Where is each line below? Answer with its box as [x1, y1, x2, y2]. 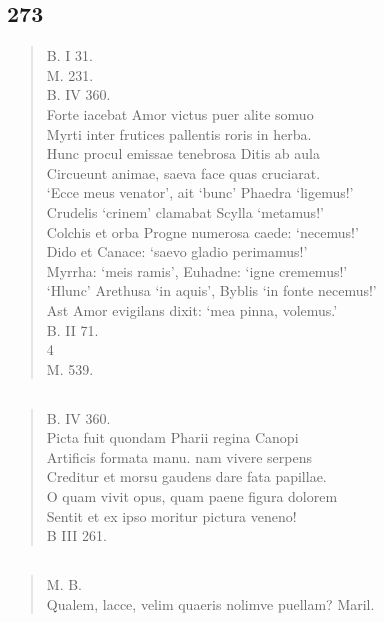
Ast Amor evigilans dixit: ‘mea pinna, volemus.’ [46, 299, 338, 320]
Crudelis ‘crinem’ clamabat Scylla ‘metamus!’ [46, 201, 324, 222]
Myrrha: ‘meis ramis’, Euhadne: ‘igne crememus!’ [46, 260, 348, 281]
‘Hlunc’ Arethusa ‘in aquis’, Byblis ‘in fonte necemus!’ [46, 280, 377, 301]
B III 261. [46, 525, 107, 546]
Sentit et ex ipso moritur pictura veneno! [46, 505, 297, 526]
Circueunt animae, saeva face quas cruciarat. [46, 162, 321, 183]
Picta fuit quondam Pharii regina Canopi [46, 427, 299, 448]
